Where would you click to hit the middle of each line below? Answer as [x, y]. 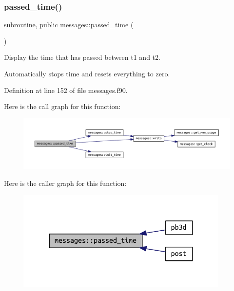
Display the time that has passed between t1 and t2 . [82, 57]
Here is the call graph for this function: [62, 106]
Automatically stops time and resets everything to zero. [87, 73]
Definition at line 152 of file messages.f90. [66, 90]
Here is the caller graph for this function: [65, 183]
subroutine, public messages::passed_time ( [69, 25]
